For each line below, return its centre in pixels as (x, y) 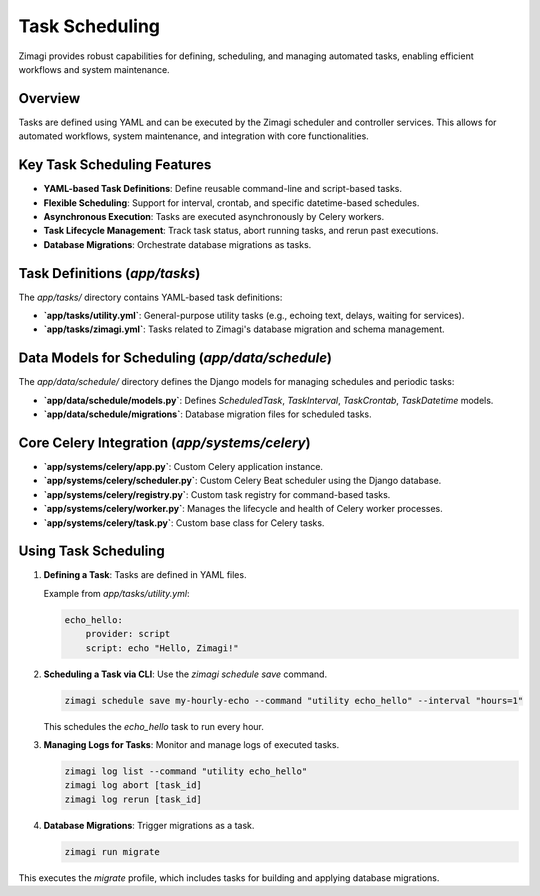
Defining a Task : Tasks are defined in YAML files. (145, 575)
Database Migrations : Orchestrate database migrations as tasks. (177, 244)
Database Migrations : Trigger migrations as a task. (149, 825)
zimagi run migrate (112, 851)
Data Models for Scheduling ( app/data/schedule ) (175, 358)
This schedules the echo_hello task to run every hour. (153, 726)
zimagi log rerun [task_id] (133, 799)
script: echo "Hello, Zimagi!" (162, 648)
